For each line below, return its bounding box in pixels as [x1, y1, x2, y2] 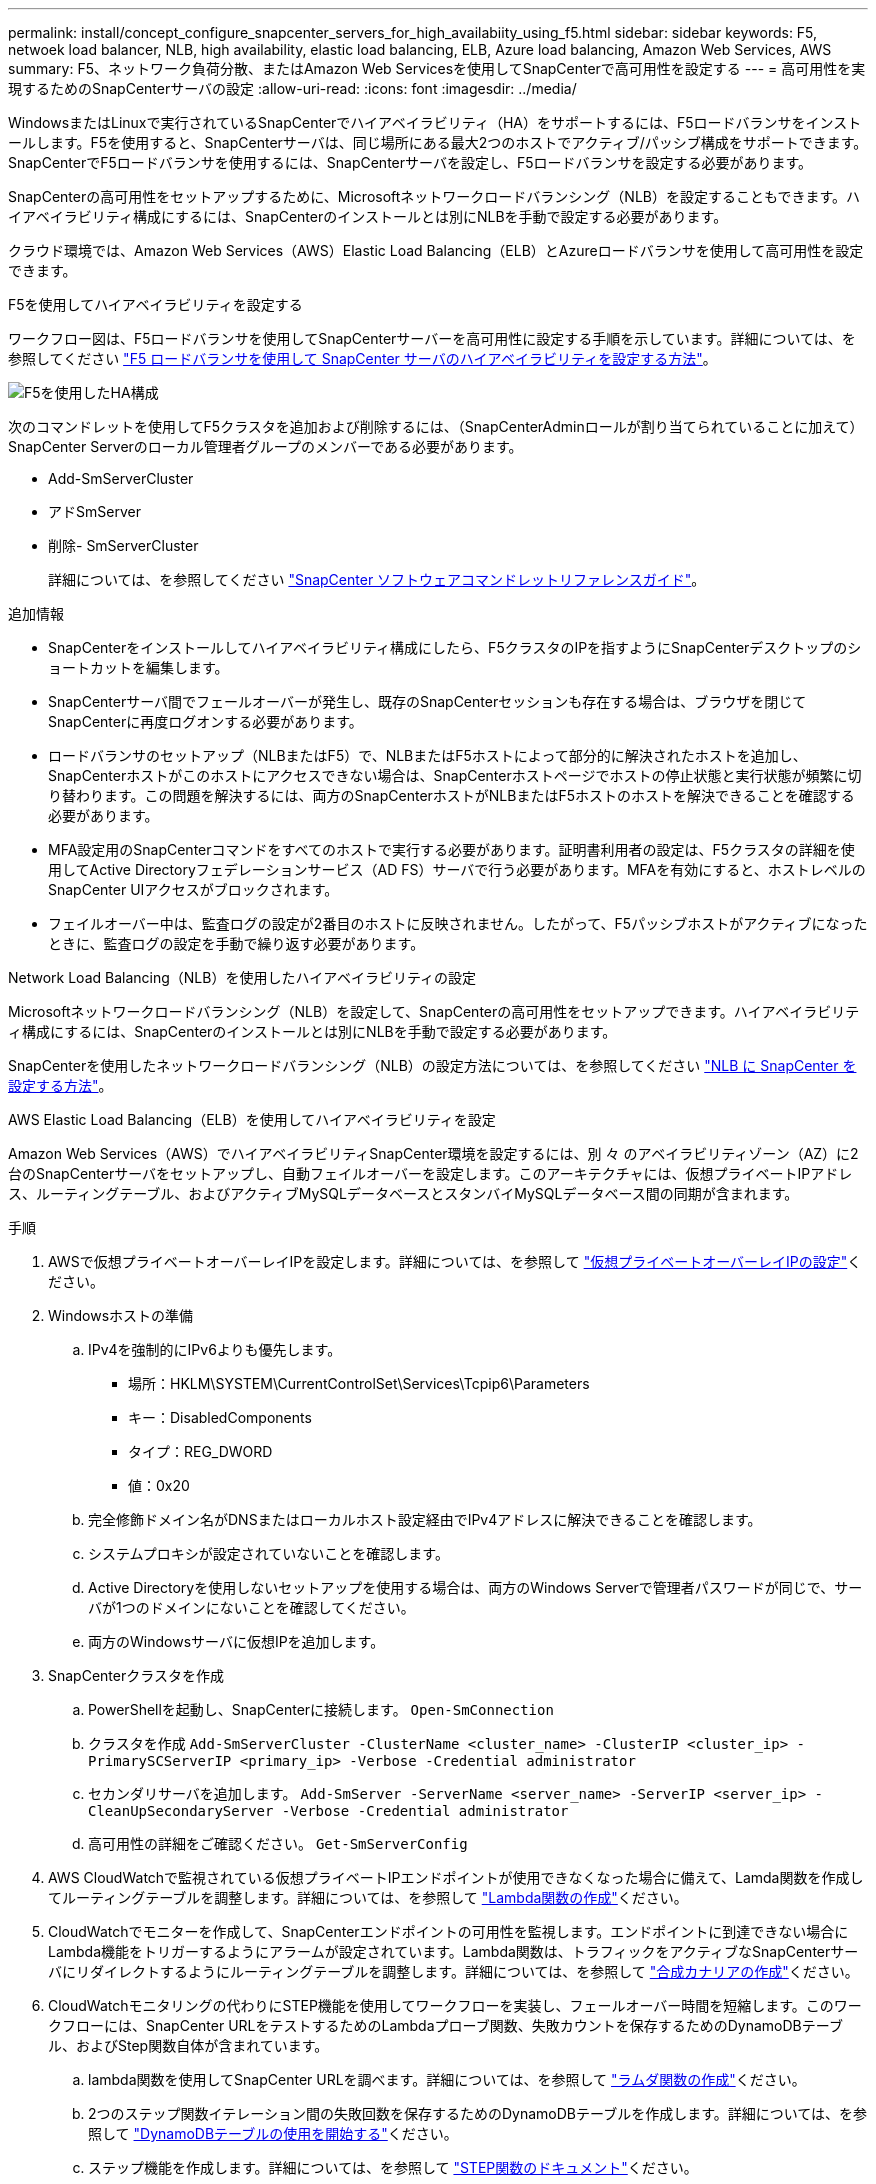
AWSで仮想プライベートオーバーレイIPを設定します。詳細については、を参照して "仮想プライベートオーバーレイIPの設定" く [48, 1253, 862, 1270]
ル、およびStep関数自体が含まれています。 [48, 2037, 329, 2054]
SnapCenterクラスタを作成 [48, 1667, 224, 1684]
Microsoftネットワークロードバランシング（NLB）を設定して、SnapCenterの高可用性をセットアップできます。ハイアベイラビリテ [8, 1003, 860, 1020]
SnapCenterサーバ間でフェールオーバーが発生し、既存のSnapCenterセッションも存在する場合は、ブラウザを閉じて [48, 693, 807, 710]
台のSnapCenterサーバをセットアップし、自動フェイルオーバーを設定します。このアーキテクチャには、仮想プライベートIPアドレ [8, 1165, 853, 1182]
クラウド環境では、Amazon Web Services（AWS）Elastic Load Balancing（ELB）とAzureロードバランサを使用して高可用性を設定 [8, 242, 864, 259]
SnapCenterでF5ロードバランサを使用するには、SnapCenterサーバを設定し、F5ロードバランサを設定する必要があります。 [8, 154, 813, 171]
